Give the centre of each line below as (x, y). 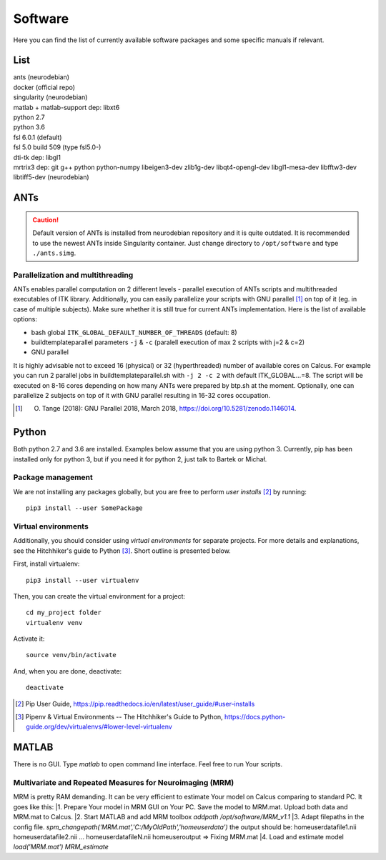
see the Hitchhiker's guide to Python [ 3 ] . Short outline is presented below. (122, 551)
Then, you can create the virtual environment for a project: (99, 596)
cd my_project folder (64, 613)
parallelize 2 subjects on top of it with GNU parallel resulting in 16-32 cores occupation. (142, 395)
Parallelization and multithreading (73, 275)
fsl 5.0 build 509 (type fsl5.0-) (57, 147)
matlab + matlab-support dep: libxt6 (66, 107)
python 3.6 (29, 127)
